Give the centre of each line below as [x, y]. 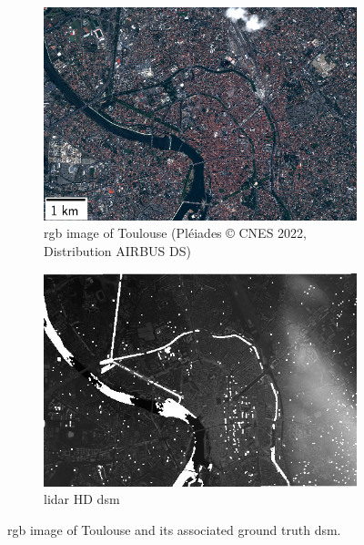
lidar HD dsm [82, 499]
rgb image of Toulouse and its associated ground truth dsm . [174, 529]
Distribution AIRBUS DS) [117, 250]
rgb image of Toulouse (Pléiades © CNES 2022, [175, 233]
